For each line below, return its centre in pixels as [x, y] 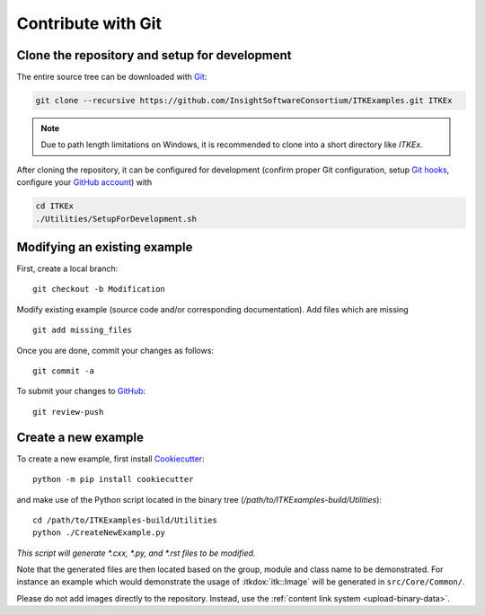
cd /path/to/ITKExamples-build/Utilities [125, 520]
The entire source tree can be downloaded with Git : [112, 77]
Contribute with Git [89, 23]
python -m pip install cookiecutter [113, 479]
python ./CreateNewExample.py [99, 533]
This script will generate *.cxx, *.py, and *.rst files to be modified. [136, 553]
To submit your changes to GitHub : [81, 391]
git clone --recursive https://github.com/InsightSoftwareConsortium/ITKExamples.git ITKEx [244, 101]
